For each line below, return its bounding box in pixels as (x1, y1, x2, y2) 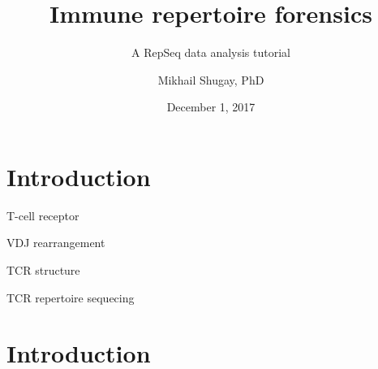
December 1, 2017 (166, 98, 256, 115)
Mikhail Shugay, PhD (157, 71, 264, 88)
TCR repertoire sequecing (6, 289, 135, 306)
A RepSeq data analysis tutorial (131, 44, 290, 61)
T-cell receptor (6, 206, 79, 224)
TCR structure (6, 262, 80, 279)
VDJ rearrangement (6, 234, 105, 251)
